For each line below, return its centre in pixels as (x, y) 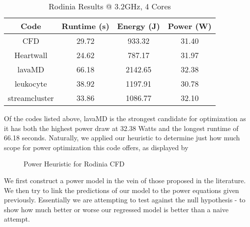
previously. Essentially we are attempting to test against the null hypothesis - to (125, 200)
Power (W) (190, 26)
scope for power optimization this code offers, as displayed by (96, 147)
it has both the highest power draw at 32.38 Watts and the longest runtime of (121, 128)
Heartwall (31, 55)
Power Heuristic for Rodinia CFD (74, 164)
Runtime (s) (85, 26)
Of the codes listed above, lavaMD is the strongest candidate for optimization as (125, 118)
